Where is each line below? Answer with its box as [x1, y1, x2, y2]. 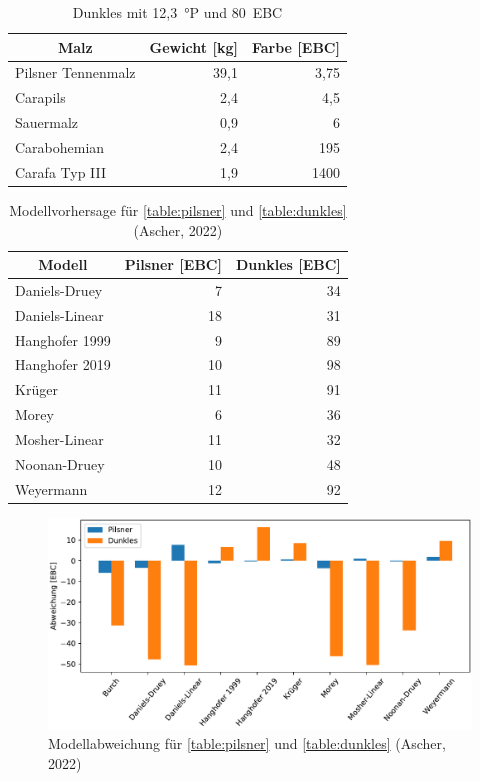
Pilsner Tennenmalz [15, 62, 136, 83]
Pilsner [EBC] [124, 254, 222, 275]
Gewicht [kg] [149, 36, 238, 57]
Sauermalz [15, 112, 79, 133]
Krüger [15, 379, 58, 400]
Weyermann [15, 478, 88, 499]
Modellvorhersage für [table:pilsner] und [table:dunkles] [9, 199, 347, 220]
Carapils [15, 87, 66, 108]
